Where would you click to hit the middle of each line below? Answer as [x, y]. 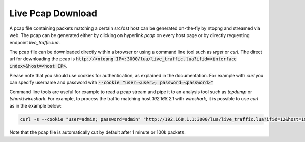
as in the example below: [36, 106]
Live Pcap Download [53, 13]
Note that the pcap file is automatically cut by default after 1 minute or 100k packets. [97, 132]
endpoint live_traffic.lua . [35, 43]
